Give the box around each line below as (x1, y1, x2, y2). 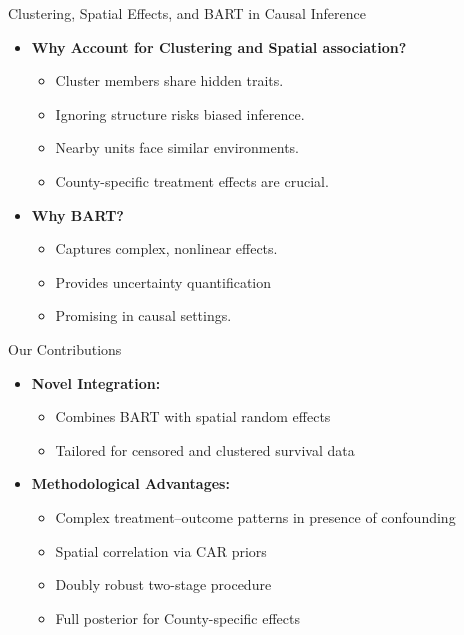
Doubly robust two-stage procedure (55, 574, 272, 595)
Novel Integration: (31, 372, 161, 393)
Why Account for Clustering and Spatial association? (31, 36, 407, 57)
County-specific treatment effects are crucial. (55, 170, 329, 191)
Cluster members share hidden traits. (55, 70, 284, 91)
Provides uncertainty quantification (55, 271, 272, 292)
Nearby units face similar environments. (55, 137, 299, 158)
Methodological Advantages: (31, 473, 230, 494)
